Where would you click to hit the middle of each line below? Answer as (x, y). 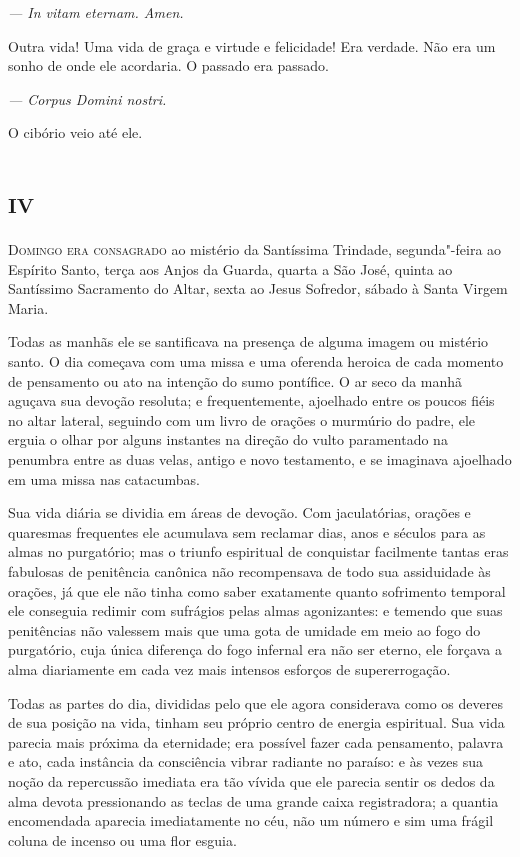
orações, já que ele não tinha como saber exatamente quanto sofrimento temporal (257, 590)
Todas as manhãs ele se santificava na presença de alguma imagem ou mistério (248, 341)
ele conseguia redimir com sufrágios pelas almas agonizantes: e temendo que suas (255, 610)
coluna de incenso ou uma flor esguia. (122, 839)
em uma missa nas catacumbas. (104, 478)
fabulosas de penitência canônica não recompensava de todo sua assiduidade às (249, 571)
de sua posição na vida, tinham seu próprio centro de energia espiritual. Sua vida (256, 722)
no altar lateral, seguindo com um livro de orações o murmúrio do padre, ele (242, 419)
